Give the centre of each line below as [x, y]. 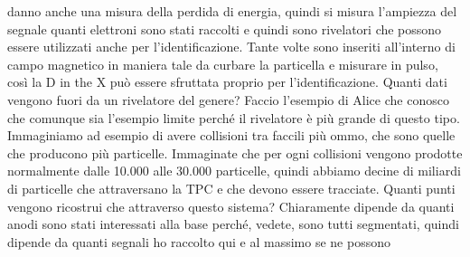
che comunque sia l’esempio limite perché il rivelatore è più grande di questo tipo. [234, 117]
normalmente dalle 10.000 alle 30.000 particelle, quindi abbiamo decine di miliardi [234, 171]
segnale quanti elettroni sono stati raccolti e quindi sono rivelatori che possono [225, 29]
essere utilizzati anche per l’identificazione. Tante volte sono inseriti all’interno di [231, 47]
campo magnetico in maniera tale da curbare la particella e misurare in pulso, [223, 64]
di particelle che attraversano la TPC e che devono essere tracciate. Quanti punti [231, 188]
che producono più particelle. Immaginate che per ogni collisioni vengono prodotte [235, 152]
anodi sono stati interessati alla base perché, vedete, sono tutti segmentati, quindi [233, 224]
